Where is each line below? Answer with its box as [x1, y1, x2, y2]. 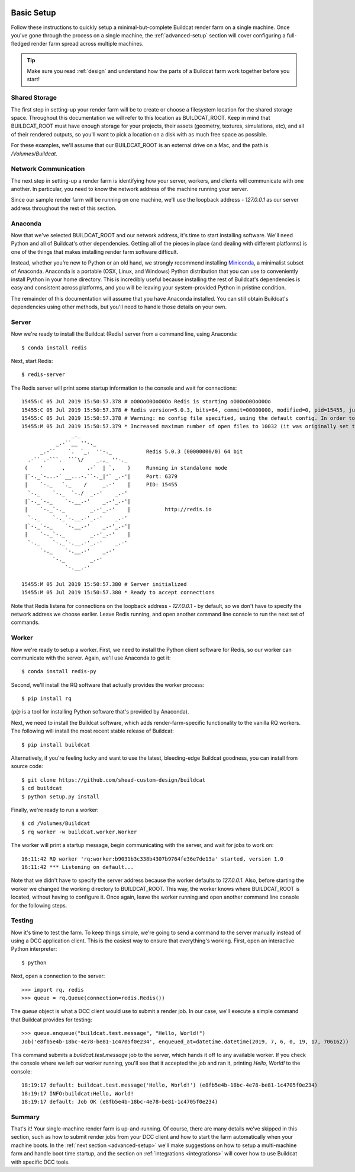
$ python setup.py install [21, 793, 100, 800]
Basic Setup [11, 8, 56, 18]
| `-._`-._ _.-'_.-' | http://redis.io [24, 506, 212, 513]
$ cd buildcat [21, 785, 62, 792]
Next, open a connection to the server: [11, 973, 105, 980]
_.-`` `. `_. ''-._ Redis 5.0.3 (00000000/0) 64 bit [40, 448, 243, 455]
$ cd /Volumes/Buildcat [21, 820, 91, 827]
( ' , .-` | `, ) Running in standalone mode [24, 464, 228, 472]
